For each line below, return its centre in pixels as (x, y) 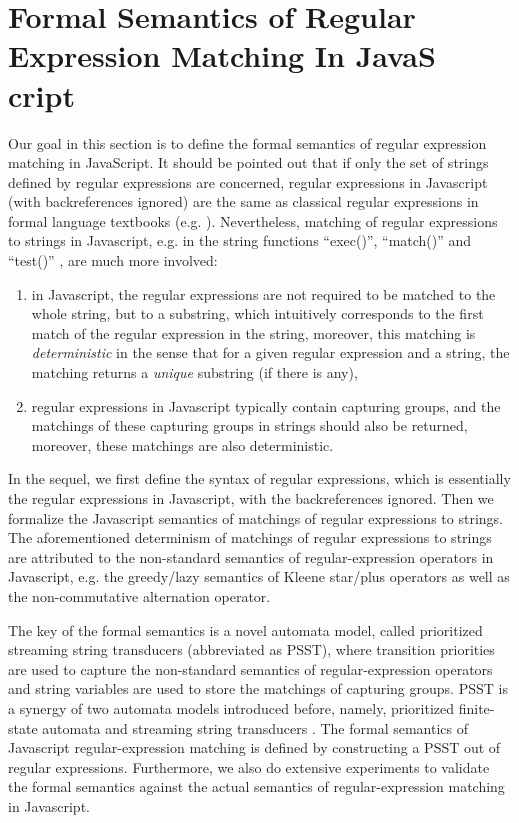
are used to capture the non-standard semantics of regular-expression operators (250, 668)
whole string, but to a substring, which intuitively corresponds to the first (257, 313)
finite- (476, 707)
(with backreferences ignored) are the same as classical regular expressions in (243, 201)
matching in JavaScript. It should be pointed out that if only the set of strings (248, 162)
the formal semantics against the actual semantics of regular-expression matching (256, 786)
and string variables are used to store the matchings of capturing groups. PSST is (258, 688)
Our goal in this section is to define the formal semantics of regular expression (247, 142)
